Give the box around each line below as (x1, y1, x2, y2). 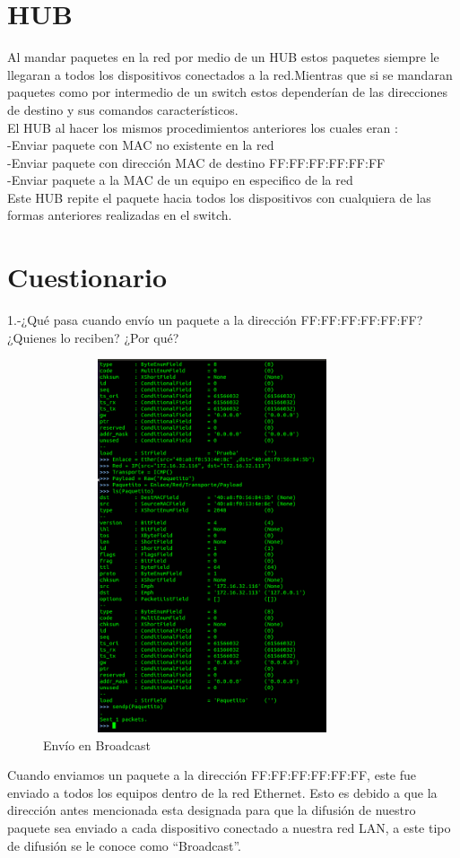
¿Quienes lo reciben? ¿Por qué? (7, 328, 179, 346)
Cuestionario (7, 258, 168, 295)
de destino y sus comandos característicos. (7, 100, 239, 118)
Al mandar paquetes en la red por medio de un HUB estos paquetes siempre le (7, 48, 439, 66)
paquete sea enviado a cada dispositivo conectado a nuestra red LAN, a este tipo (7, 819, 451, 837)
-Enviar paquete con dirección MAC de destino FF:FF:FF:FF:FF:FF (7, 153, 386, 171)
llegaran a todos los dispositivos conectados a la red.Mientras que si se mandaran (7, 65, 453, 83)
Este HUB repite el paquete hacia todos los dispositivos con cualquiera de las (7, 188, 431, 206)
